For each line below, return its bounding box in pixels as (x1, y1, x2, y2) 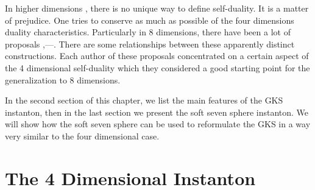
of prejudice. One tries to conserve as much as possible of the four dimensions (5, 13, 294, 26)
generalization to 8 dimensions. (5, 73, 121, 86)
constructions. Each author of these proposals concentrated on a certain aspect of (5, 49, 309, 62)
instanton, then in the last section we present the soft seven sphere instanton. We (5, 105, 309, 118)
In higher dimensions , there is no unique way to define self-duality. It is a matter (5, 2, 309, 14)
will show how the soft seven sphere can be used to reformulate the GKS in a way (5, 118, 311, 130)
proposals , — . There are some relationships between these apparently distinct (5, 37, 295, 50)
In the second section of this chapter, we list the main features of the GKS (5, 94, 283, 107)
